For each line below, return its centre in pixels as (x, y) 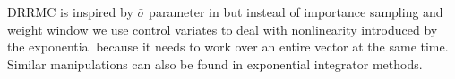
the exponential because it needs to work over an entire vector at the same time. (228, 47)
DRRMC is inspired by (70, 12)
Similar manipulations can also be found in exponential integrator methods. (215, 63)
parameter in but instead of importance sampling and (296, 12)
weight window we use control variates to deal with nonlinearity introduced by (223, 29)
